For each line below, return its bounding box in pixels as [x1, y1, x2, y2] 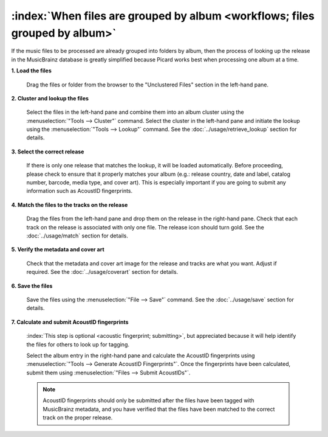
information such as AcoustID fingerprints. [26, 187, 133, 195]
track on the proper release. [43, 414, 113, 421]
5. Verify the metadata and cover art [11, 246, 104, 253]
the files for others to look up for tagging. [26, 341, 130, 348]
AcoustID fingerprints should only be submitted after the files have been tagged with [43, 397, 255, 404]
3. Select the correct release [11, 148, 84, 155]
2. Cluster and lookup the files [11, 94, 89, 102]
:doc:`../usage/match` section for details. [26, 232, 129, 239]
